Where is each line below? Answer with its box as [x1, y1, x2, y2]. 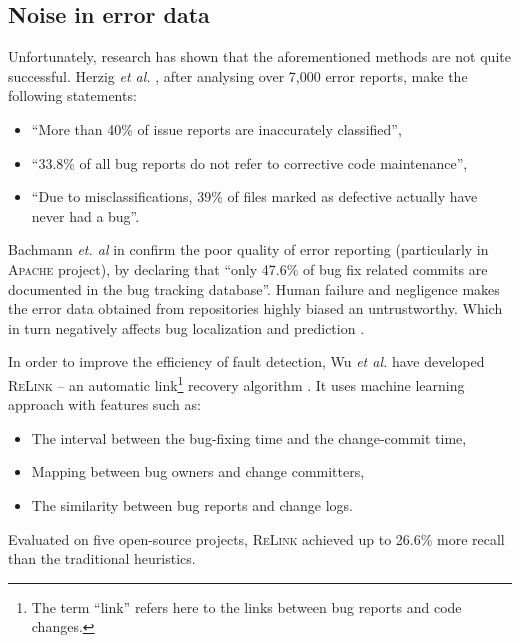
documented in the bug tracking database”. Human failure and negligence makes [8, 278, 500, 299]
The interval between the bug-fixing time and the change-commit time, [31, 427, 467, 448]
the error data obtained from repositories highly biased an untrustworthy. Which [8, 298, 503, 319]
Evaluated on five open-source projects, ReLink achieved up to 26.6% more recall [8, 528, 505, 549]
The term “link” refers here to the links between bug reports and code [31, 596, 462, 617]
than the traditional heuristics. [8, 548, 196, 569]
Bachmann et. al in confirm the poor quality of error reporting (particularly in [8, 239, 489, 260]
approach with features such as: [8, 394, 201, 415]
